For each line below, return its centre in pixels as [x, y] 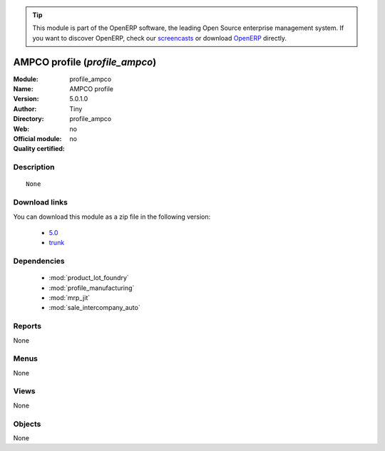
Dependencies [39, 261]
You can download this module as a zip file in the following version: [112, 217]
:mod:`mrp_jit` [70, 298]
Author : [25, 109]
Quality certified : [39, 149]
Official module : [37, 139]
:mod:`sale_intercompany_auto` [94, 308]
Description [34, 167]
